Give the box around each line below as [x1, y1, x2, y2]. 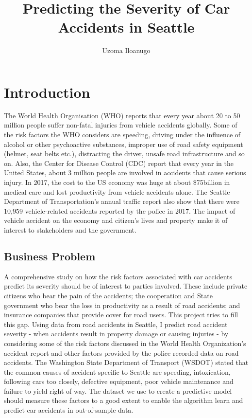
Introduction [4, 82, 90, 102]
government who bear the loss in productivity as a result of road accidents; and [4, 300, 240, 310]
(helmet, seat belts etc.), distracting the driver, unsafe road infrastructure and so [4, 148, 245, 159]
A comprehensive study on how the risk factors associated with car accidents [4, 271, 233, 281]
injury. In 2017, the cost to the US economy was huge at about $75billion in [4, 177, 230, 187]
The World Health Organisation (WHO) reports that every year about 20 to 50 [4, 110, 240, 120]
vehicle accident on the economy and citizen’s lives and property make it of [4, 215, 228, 225]
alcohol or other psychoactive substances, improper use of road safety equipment [4, 139, 243, 149]
